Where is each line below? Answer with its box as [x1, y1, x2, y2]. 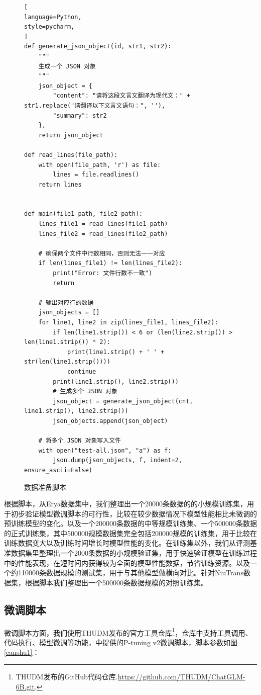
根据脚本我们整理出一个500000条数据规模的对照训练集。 [25, 577, 208, 587]
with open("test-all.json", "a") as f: [38, 447, 172, 454]
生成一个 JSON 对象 [38, 62, 96, 70]
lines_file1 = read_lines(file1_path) [38, 220, 168, 228]
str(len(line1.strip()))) [24, 358, 110, 366]
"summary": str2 [53, 112, 107, 119]
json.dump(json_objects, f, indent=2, [53, 457, 182, 464]
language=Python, [24, 13, 82, 21]
